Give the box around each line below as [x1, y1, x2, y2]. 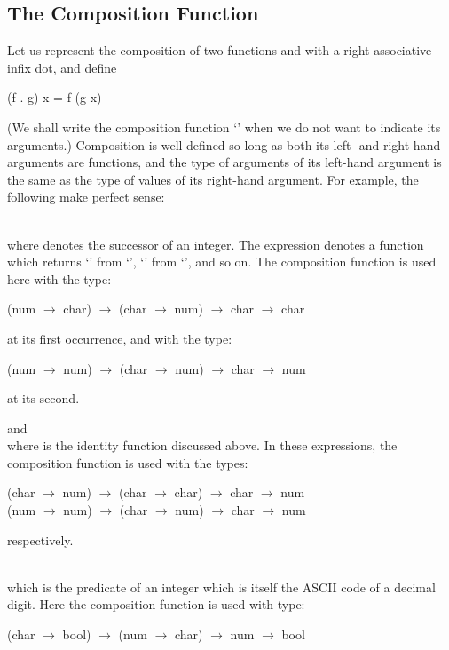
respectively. [7, 530, 74, 549]
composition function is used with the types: [7, 453, 248, 472]
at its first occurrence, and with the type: [7, 329, 232, 347]
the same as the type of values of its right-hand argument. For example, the [7, 170, 419, 188]
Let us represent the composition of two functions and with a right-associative [7, 41, 432, 59]
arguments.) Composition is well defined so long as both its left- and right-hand [7, 135, 441, 154]
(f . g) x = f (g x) [7, 88, 102, 107]
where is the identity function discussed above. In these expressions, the [7, 436, 398, 455]
